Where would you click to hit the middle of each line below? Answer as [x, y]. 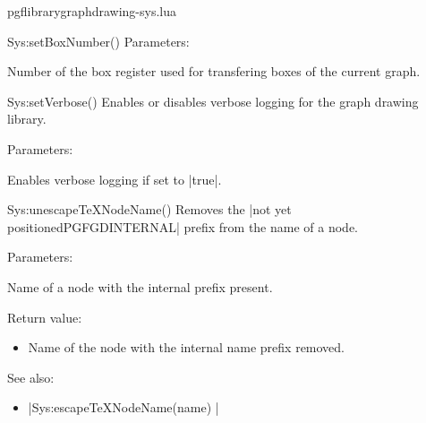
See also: [31, 377]
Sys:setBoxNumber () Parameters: [98, 41]
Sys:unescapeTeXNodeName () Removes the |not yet [149, 209]
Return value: [45, 317]
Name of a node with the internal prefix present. [140, 286]
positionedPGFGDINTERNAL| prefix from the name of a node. [183, 226]
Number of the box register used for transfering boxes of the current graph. [214, 71]
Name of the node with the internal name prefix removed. [187, 347]
